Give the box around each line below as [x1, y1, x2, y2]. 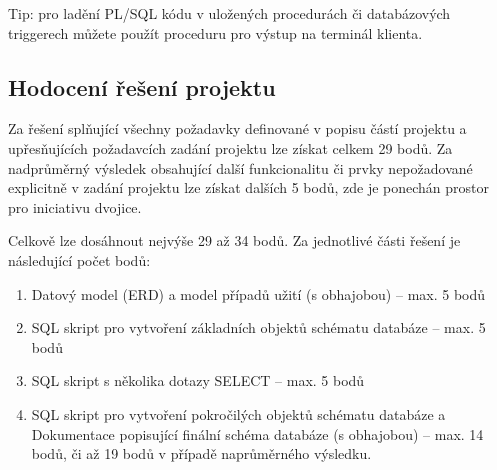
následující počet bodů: [8, 249, 151, 270]
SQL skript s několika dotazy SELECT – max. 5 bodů [31, 370, 365, 391]
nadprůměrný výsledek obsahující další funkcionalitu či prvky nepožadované [8, 157, 473, 178]
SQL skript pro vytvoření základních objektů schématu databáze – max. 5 [31, 317, 486, 338]
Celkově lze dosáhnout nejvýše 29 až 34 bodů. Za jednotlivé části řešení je [8, 230, 461, 251]
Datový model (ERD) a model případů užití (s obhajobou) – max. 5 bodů [31, 283, 486, 304]
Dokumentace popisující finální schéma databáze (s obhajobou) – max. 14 [31, 423, 484, 444]
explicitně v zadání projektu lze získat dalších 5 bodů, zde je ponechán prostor [8, 177, 490, 198]
